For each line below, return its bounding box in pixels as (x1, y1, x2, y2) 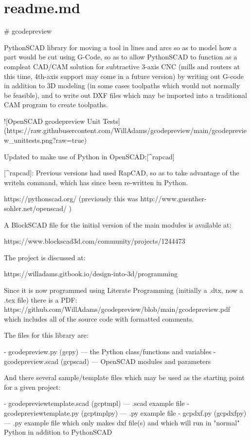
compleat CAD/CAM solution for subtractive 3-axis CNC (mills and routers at (4, 61, 240, 71)
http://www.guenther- (140, 193, 207, 204)
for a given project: (4, 382, 61, 392)
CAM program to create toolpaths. (4, 99, 108, 110)
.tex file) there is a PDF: (4, 294, 77, 305)
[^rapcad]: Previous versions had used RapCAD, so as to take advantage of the (4, 168, 239, 178)
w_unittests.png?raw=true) (4, 135, 87, 145)
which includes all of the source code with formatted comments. (4, 313, 194, 324)
